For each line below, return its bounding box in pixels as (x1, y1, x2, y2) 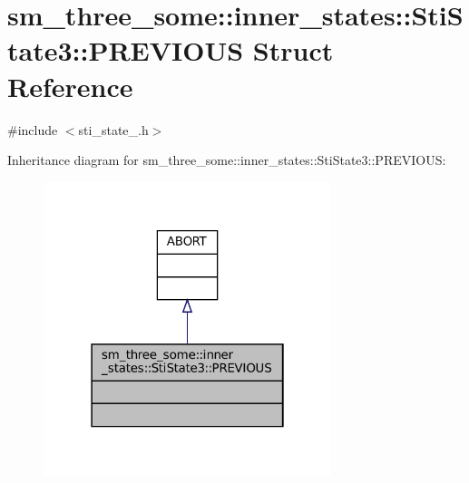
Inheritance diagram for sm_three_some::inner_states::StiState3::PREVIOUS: (7, 150, 446, 169)
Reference (7, 67, 133, 104)
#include (7, 120, 58, 139)
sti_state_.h (78, 120, 149, 139)
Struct (252, 32, 334, 69)
